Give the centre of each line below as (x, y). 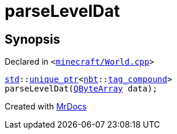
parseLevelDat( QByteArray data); (81, 89)
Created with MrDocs (46, 107)
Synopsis (32, 39)
